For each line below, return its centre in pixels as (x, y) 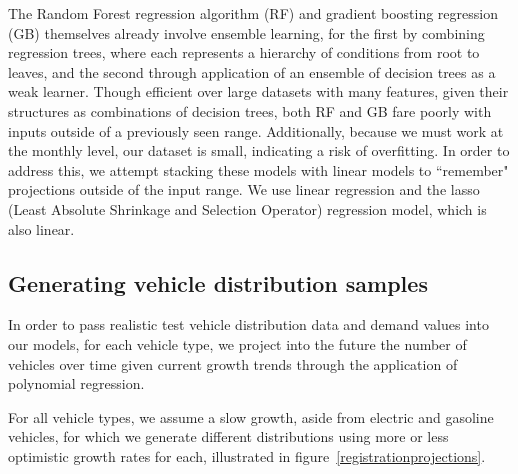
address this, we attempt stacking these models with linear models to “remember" (258, 169)
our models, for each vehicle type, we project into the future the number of (237, 343)
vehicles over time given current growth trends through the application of (233, 363)
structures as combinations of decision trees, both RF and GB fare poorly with (250, 110)
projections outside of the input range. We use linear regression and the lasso (244, 189)
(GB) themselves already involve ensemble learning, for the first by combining (246, 32)
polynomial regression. (76, 383)
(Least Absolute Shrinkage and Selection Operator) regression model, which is (247, 208)
